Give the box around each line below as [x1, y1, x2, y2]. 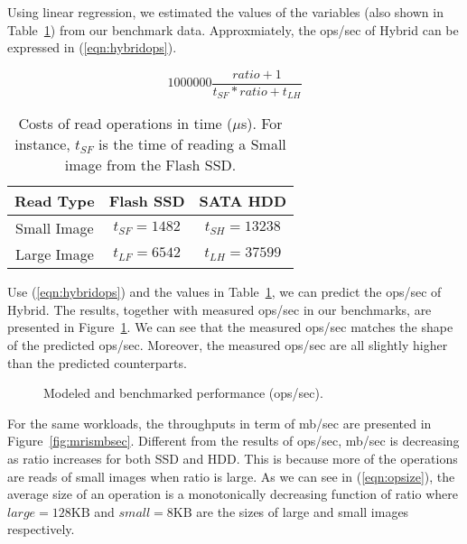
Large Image [14, 244, 94, 265]
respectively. [7, 520, 75, 539]
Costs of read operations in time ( [18, 113, 233, 134]
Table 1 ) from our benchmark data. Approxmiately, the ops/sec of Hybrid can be [7, 20, 459, 39]
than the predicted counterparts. [7, 353, 187, 372]
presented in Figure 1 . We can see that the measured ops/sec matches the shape [7, 318, 453, 337]
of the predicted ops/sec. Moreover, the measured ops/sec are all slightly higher [7, 336, 448, 355]
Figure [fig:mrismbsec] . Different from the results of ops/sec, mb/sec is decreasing [7, 431, 460, 450]
